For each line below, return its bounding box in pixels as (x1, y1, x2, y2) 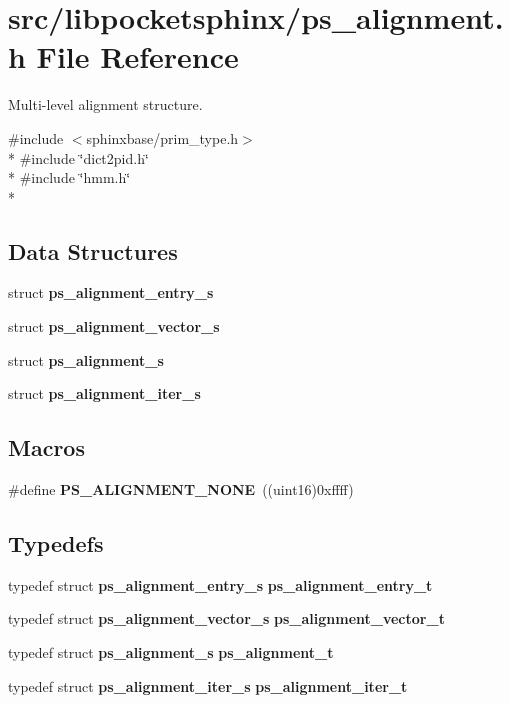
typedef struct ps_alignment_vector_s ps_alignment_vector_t (8, 608, 445, 629)
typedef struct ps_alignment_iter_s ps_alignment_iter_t (8, 675, 408, 696)
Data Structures (8, 235, 178, 266)
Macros (8, 432, 85, 463)
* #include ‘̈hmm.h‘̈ (8, 167, 131, 188)
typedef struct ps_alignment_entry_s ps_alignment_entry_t (8, 574, 433, 595)
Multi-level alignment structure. (8, 94, 203, 115)
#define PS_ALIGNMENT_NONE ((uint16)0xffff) (8, 479, 354, 500)
